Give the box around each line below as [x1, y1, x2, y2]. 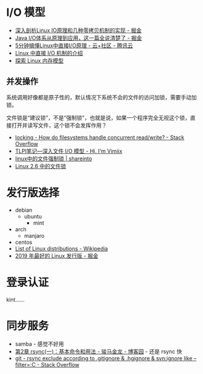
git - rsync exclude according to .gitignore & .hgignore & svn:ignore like [14, 355, 193, 362]
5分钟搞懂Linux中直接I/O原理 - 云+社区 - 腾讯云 [14, 42, 134, 49]
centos [14, 238, 33, 246]
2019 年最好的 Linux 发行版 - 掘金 [14, 252, 98, 259]
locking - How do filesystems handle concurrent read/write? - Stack [14, 134, 184, 141]
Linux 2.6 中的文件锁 [14, 162, 66, 169]
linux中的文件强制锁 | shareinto [14, 155, 92, 162]
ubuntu [24, 212, 42, 220]
